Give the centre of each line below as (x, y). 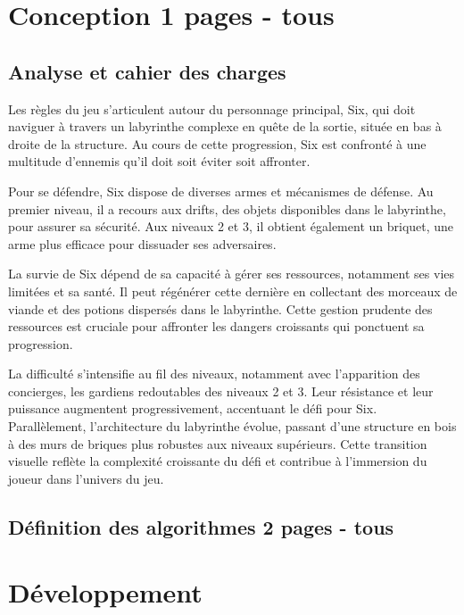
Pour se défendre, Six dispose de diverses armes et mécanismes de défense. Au (221, 191)
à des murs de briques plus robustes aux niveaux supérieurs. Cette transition (218, 443)
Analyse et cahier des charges (147, 71)
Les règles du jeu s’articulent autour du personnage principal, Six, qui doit (212, 108)
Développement (105, 592)
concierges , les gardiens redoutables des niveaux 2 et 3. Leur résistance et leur (221, 391)
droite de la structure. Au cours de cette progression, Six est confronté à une (217, 143)
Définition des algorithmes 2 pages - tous (201, 526)
